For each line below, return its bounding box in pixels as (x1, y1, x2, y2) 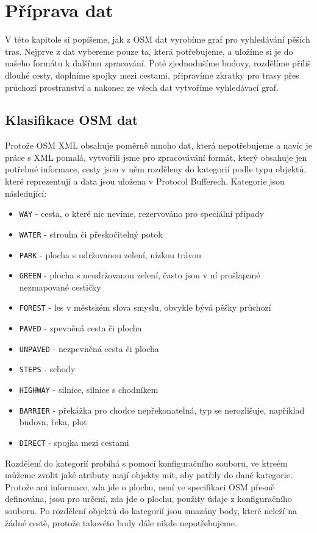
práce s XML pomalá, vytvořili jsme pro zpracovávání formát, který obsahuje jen (5, 150, 307, 163)
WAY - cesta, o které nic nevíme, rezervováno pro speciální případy (19, 207, 265, 220)
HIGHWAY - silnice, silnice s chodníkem (19, 383, 158, 396)
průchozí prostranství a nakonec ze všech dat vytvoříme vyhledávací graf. (5, 80, 279, 93)
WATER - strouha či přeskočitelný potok (19, 227, 163, 240)
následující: (5, 186, 47, 199)
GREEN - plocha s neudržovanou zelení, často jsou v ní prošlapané (19, 269, 260, 281)
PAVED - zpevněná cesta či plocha (19, 322, 142, 334)
